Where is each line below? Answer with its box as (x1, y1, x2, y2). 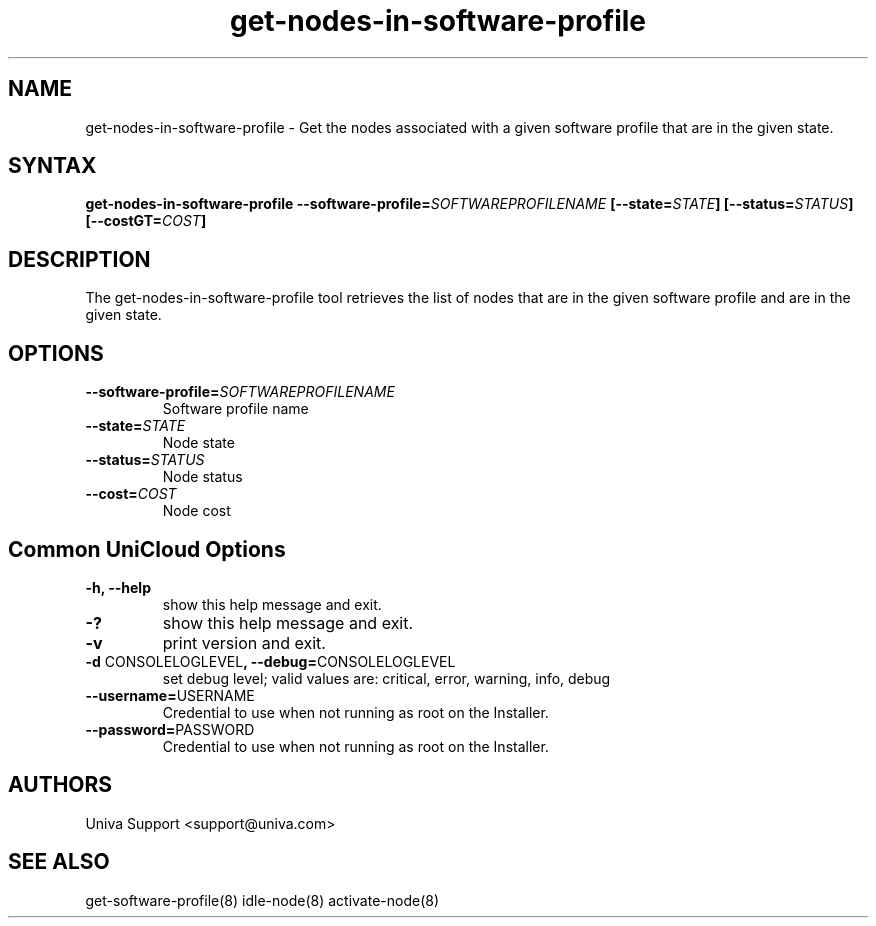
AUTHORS (8, 772, 113, 798)
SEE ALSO (8, 849, 110, 875)
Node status (162, 468, 243, 486)
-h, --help (85, 578, 151, 596)
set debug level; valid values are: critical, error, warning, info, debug (162, 669, 611, 687)
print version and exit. (162, 632, 326, 653)
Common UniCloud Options (8, 536, 286, 562)
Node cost (162, 502, 231, 520)
